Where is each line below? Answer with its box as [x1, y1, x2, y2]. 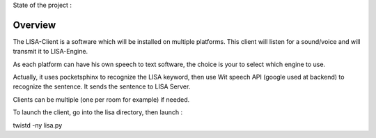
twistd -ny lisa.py [13, 121, 63, 129]
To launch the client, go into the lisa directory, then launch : [13, 108, 183, 116]
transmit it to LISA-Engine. [13, 47, 88, 56]
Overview [13, 19, 56, 31]
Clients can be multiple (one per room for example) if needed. [13, 95, 190, 104]
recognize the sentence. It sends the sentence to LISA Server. [13, 82, 191, 91]
